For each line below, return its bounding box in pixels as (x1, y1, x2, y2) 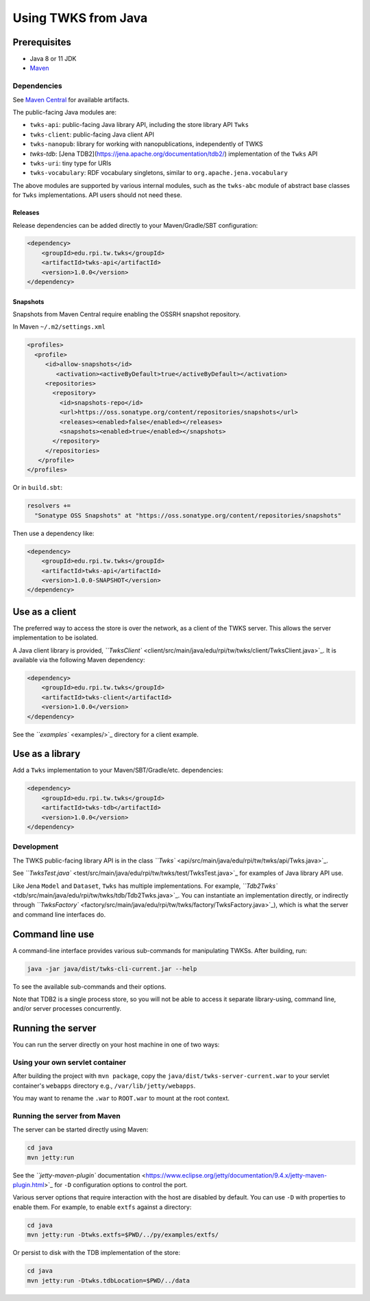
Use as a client (12, 606, 77, 618)
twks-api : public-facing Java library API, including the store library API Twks (29, 121, 249, 129)
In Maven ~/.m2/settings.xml (12, 323, 106, 331)
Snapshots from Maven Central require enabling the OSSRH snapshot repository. (12, 310, 241, 318)
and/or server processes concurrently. (12, 1005, 122, 1013)
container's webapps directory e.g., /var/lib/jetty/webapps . (12, 1081, 196, 1090)
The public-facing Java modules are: (12, 108, 116, 116)
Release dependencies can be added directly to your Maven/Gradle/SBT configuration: (12, 221, 258, 229)
